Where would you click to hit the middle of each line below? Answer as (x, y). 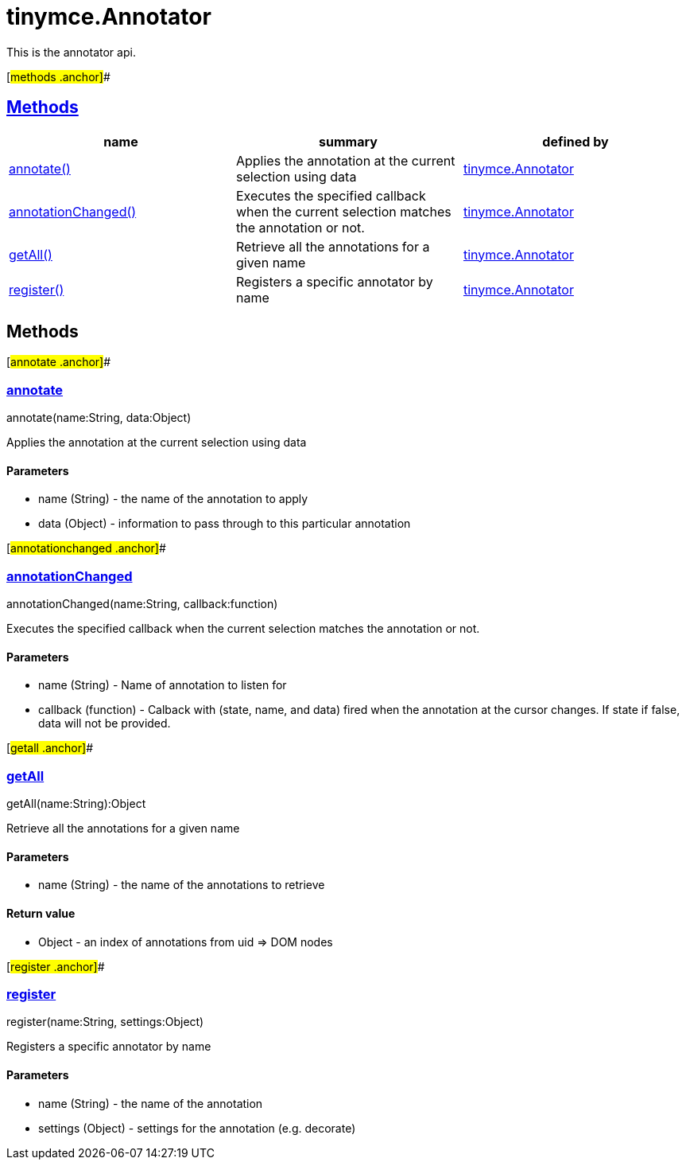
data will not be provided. (105, 723)
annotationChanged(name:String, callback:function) (142, 604)
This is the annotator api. (71, 52)
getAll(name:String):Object (76, 804)
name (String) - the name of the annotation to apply (173, 499)
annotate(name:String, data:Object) (99, 418)
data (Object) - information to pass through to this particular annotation (225, 524)
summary (348, 141)
